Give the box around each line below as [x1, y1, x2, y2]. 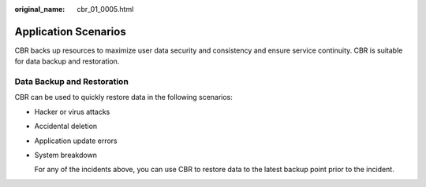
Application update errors [34, 136, 118, 145]
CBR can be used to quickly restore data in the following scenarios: [14, 93, 233, 102]
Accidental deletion [34, 122, 98, 131]
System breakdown [34, 150, 98, 159]
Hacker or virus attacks [34, 107, 110, 116]
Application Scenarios [14, 24, 126, 38]
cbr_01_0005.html [77, 5, 134, 13]
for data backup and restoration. [14, 57, 120, 66]
